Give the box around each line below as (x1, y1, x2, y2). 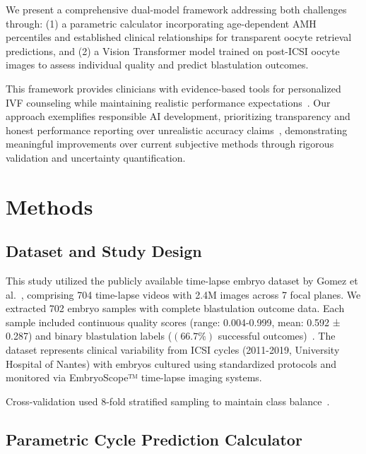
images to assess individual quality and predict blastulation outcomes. (6, 57, 309, 72)
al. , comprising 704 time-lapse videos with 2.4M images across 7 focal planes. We (6, 287, 361, 301)
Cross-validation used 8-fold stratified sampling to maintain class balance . (6, 393, 330, 408)
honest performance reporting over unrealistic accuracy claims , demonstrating (6, 122, 348, 137)
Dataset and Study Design (6, 240, 202, 262)
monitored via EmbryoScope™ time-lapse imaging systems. (6, 370, 262, 385)
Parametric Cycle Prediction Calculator (6, 428, 302, 450)
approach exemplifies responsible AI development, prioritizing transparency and (6, 109, 350, 124)
